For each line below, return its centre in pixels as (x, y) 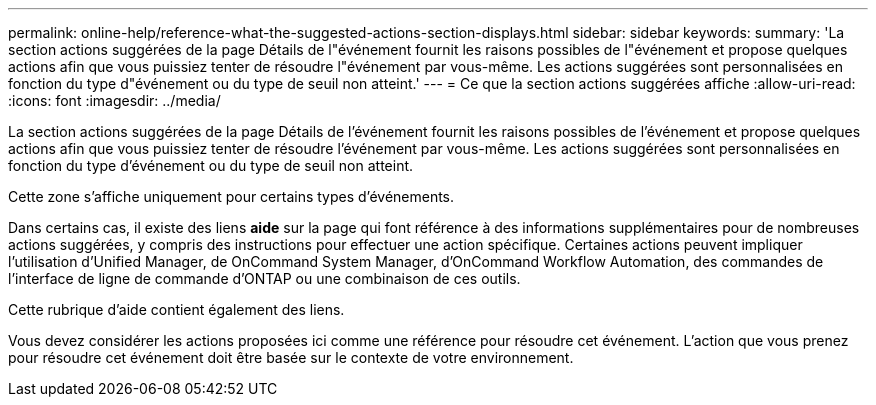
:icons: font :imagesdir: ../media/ (114, 100)
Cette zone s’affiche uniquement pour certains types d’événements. (231, 196)
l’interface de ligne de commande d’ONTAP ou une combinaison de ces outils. (264, 278)
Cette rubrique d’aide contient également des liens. (176, 309)
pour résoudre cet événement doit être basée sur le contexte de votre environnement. (291, 357)
